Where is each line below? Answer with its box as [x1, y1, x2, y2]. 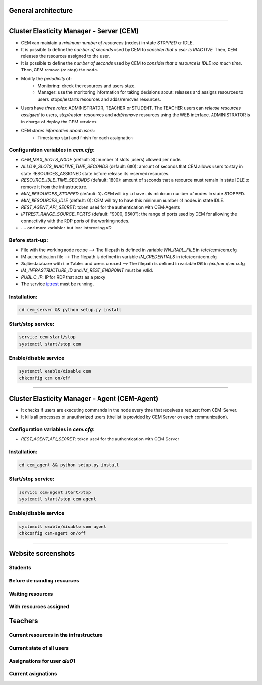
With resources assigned [9, 603, 70, 610]
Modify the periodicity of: [21, 76, 72, 82]
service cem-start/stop [19, 334, 76, 340]
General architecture [9, 6, 73, 15]
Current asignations [9, 670, 58, 677]
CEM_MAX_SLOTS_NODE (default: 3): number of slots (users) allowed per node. [21, 157, 182, 162]
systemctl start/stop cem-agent [19, 496, 97, 502]
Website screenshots [9, 549, 75, 558]
